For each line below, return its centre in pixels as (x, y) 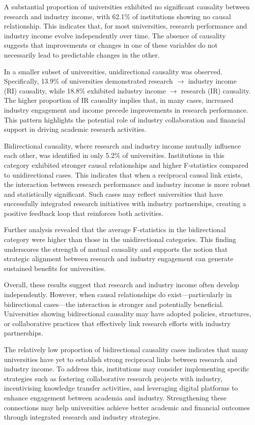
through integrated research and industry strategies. (82, 417)
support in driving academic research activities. (75, 129)
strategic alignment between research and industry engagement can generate (119, 258)
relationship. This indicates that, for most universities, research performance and (126, 26)
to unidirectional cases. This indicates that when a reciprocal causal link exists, (123, 174)
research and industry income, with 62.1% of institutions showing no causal (117, 16)
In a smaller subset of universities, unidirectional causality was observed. (113, 71)
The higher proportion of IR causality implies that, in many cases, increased (119, 100)
